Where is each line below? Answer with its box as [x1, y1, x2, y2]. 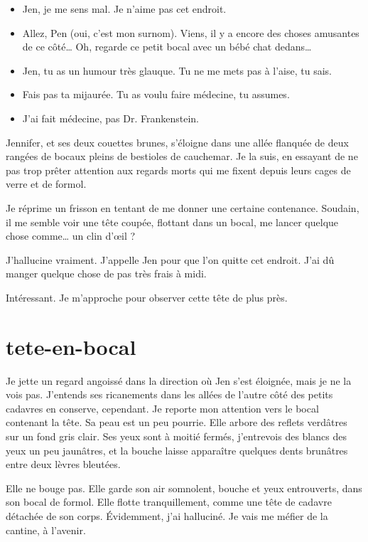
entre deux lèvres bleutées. [6, 457, 121, 472]
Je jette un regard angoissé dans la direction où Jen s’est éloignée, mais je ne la [6, 373, 352, 388]
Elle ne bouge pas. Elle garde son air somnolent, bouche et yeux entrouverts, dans [6, 480, 362, 495]
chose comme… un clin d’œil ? [6, 228, 136, 243]
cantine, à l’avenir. [6, 522, 86, 537]
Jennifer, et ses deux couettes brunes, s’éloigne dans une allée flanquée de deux [6, 134, 349, 149]
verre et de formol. [6, 176, 87, 191]
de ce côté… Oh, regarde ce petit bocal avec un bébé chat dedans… [22, 39, 312, 54]
